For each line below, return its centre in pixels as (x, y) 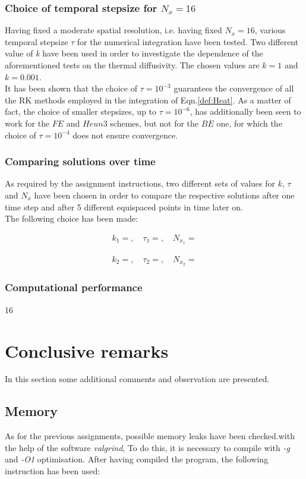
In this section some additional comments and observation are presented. (137, 379)
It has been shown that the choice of (71, 88)
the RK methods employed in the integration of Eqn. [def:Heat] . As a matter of (148, 100)
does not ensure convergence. (125, 135)
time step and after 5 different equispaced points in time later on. (124, 207)
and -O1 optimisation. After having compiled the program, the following (137, 459)
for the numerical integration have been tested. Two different (188, 41)
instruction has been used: (53, 471)
